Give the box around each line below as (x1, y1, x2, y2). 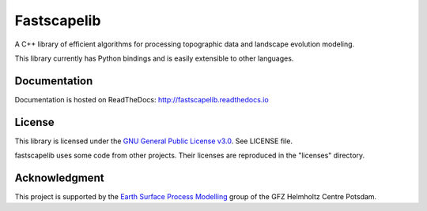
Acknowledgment (14, 171, 104, 184)
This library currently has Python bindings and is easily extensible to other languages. (14, 54, 294, 63)
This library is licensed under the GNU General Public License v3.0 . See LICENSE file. (14, 136, 293, 146)
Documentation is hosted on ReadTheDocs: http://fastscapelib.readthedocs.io (14, 94, 269, 104)
